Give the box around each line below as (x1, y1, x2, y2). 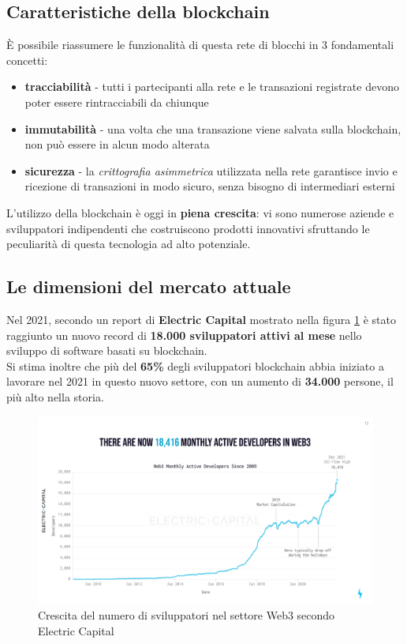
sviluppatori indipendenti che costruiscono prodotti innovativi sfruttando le (6, 220, 370, 236)
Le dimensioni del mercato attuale (6, 274, 291, 299)
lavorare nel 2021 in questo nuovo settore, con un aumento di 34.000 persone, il (6, 373, 394, 390)
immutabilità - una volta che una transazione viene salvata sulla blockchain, (24, 120, 401, 137)
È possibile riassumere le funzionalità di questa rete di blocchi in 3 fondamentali (6, 36, 394, 53)
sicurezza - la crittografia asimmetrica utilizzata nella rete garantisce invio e (24, 162, 398, 179)
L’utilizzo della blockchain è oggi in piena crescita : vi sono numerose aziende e (6, 204, 394, 220)
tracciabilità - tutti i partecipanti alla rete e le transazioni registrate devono (24, 78, 399, 95)
